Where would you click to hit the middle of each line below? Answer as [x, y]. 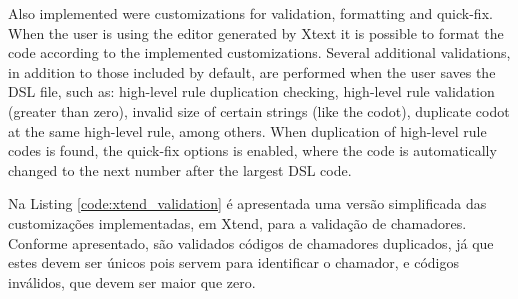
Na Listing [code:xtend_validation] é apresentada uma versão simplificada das [247, 203]
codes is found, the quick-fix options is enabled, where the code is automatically [252, 150]
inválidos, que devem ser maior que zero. [132, 281]
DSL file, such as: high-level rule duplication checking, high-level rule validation [251, 91]
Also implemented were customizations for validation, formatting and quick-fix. [250, 13]
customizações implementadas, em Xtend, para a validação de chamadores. [237, 222]
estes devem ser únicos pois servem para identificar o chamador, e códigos [233, 262]
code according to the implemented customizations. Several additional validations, [259, 52]
